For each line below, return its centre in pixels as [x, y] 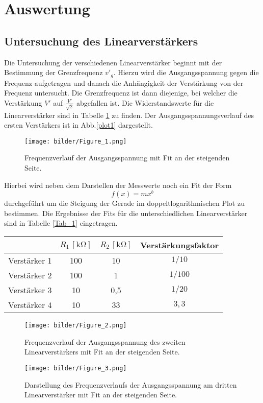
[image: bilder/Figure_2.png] [76, 325]
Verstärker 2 [30, 275]
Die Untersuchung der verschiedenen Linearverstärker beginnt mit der [113, 62]
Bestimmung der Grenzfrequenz [54, 72]
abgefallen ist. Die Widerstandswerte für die [145, 102]
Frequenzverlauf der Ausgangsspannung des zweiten [105, 341]
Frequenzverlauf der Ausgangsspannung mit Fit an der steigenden [127, 158]
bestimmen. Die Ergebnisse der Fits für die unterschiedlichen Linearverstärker [126, 213]
